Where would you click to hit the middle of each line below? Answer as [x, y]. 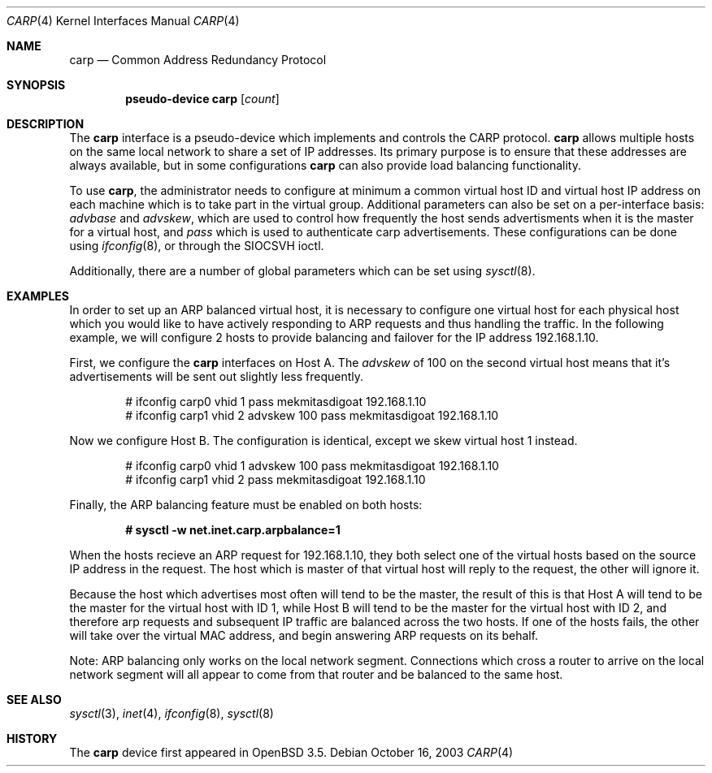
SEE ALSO [34, 700]
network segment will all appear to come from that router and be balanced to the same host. [316, 674]
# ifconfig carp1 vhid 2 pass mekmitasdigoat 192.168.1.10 [276, 479]
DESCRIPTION [46, 124]
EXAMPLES [38, 296]
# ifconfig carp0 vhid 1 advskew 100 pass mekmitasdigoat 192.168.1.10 [312, 466]
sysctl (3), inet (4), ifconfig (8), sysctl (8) [171, 713]
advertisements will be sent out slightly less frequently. [217, 376]
